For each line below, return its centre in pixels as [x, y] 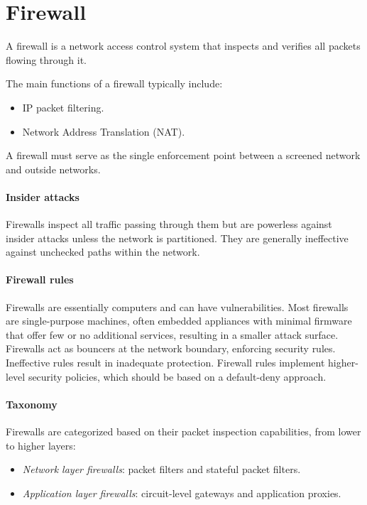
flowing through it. [46, 59]
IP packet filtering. [63, 107]
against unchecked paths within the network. [103, 252]
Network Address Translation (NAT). [104, 131]
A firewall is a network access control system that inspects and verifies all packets [183, 46]
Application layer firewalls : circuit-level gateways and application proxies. [182, 493]
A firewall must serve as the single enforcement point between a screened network [183, 155]
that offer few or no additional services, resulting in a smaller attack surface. [172, 334]
